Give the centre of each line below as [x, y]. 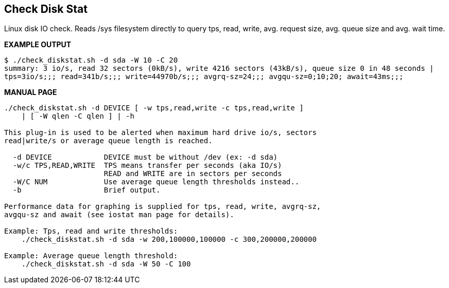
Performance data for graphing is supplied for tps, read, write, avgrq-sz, [163, 207]
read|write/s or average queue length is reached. [108, 141]
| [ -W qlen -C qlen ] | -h [78, 116]
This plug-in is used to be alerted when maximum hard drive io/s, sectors [160, 133]
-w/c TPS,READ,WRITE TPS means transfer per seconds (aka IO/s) [147, 166]
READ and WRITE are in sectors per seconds [193, 174]
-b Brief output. [87, 190]
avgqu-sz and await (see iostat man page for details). [119, 215]
